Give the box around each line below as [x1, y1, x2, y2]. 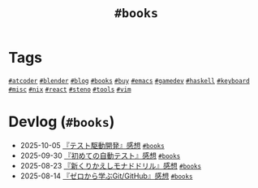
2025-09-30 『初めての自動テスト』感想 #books [19, 151, 181, 160]
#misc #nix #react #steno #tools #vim [8, 85, 131, 94]
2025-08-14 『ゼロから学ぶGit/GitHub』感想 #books [19, 171, 193, 181]
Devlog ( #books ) [8, 112, 115, 131]
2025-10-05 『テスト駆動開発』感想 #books [19, 140, 165, 150]
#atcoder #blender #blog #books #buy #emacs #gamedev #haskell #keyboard [8, 77, 250, 85]
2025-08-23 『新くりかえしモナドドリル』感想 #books [19, 160, 201, 170]
